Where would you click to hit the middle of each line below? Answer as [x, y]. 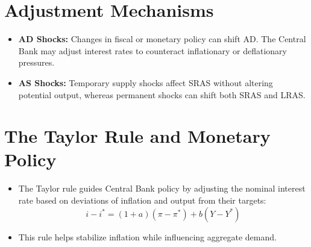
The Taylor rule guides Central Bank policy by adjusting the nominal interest [162, 188]
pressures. [36, 62]
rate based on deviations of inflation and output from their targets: [142, 200]
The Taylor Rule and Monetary [137, 136]
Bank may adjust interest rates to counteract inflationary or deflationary [152, 50]
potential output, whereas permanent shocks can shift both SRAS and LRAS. [162, 94]
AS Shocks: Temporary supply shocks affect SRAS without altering [146, 82]
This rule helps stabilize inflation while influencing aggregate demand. [147, 236]
